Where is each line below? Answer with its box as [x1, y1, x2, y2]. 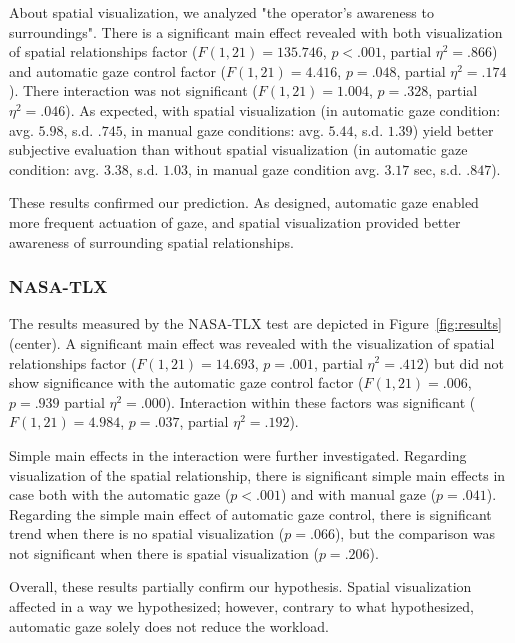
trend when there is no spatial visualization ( [9, 523, 285, 544]
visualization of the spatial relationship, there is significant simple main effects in [9, 464, 506, 485]
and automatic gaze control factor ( [9, 60, 227, 81]
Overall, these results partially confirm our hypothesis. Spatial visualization [9, 576, 472, 597]
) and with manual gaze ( [280, 484, 437, 505]
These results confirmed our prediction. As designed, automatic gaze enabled [9, 192, 479, 213]
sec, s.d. [414, 158, 462, 179]
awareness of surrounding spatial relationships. [9, 231, 294, 252]
